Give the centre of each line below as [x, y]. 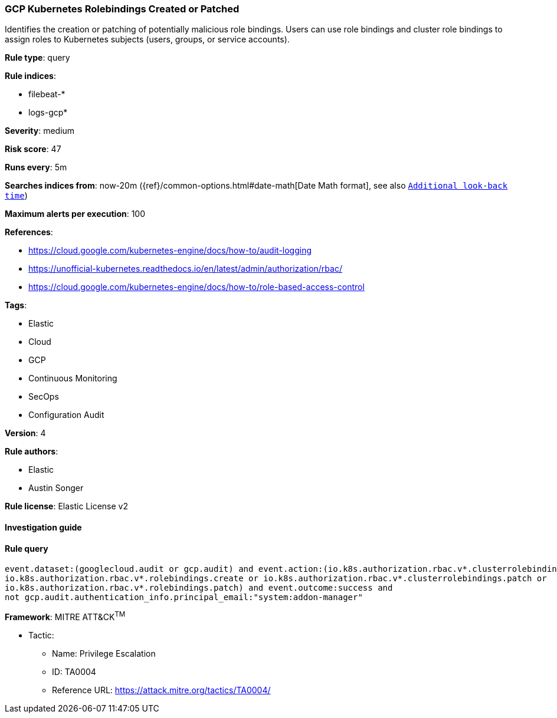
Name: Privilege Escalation [104, 653]
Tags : [16, 305]
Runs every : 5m [36, 167]
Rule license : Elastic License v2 [66, 506]
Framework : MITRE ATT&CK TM [65, 616]
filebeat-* [47, 94]
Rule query [27, 548]
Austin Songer [56, 488]
